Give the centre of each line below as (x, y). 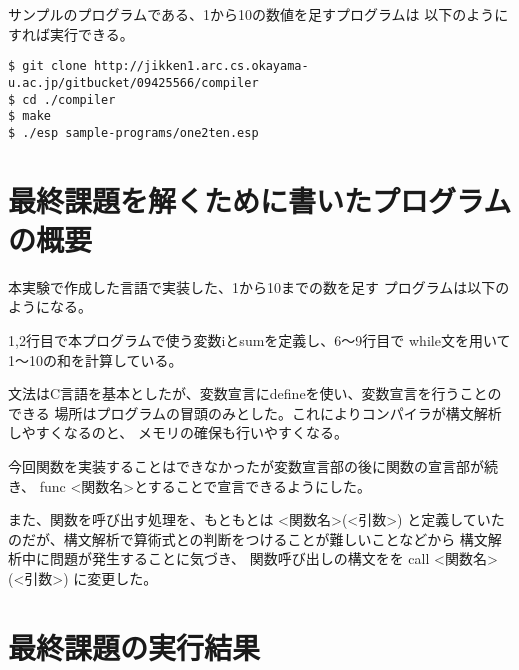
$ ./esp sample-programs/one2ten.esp (133, 132)
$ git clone (47, 66)
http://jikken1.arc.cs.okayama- (201, 66)
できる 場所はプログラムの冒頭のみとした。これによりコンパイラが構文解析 (255, 412)
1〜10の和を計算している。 (95, 359)
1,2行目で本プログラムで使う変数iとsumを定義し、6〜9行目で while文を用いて (259, 339)
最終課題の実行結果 (134, 646)
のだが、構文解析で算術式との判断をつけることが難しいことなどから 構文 (248, 538)
